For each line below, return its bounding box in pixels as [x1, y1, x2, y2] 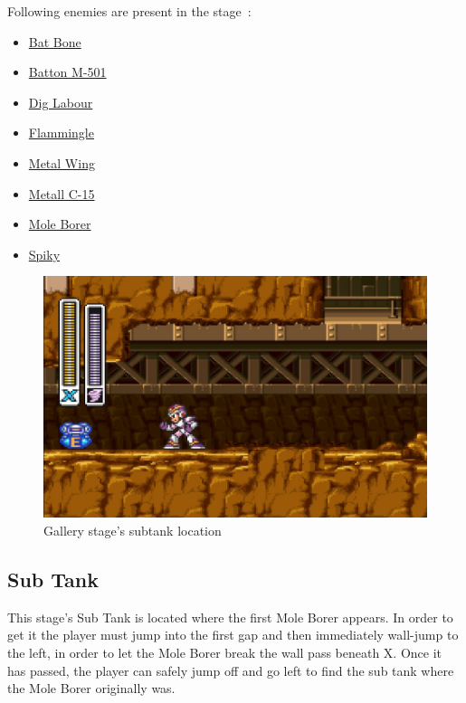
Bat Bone [28, 32, 81, 51]
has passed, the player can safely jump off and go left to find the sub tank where [7, 660, 454, 679]
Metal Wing [28, 153, 95, 172]
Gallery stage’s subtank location [43, 520, 222, 539]
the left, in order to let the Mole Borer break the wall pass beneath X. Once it [7, 642, 442, 661]
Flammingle [28, 123, 94, 142]
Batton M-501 [28, 62, 107, 81]
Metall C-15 [28, 184, 95, 203]
